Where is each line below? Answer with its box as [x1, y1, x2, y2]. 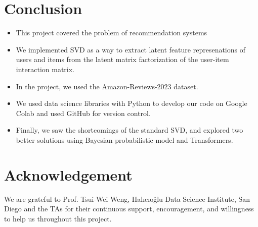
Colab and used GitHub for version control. [16, 107, 151, 118]
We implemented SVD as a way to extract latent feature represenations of [16, 44, 246, 54]
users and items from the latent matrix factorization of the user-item [16, 54, 229, 65]
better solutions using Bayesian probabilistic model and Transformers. [16, 134, 233, 145]
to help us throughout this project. [4, 213, 112, 223]
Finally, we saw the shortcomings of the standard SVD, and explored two [16, 125, 243, 135]
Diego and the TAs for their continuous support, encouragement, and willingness [4, 203, 254, 214]
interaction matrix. [16, 64, 75, 74]
